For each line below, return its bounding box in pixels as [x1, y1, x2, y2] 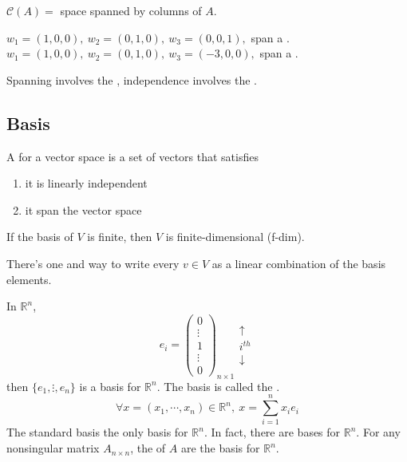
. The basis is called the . [156, 377, 280, 394]
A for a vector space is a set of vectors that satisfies [6, 148, 259, 164]
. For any [356, 424, 401, 440]
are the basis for [180, 440, 260, 456]
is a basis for [79, 377, 141, 394]
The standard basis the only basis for [6, 424, 188, 440]
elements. [6, 270, 52, 287]
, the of [130, 440, 166, 456]
